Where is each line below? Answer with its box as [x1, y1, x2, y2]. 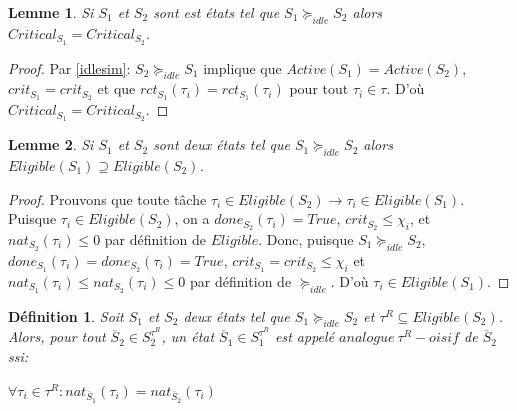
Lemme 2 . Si [8, 134, 94, 155]
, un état [161, 326, 215, 347]
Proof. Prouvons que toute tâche [8, 188, 207, 209]
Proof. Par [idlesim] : [8, 57, 131, 78]
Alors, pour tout [8, 326, 106, 347]
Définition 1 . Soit [8, 305, 124, 326]
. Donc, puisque [258, 229, 354, 250]
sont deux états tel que [153, 134, 290, 155]
